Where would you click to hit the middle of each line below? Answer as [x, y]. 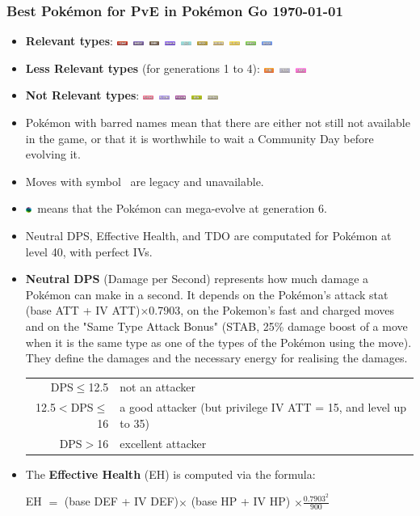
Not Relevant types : [82, 95]
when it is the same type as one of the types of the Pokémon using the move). [218, 342]
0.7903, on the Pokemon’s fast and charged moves [272, 310]
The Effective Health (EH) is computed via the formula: [170, 474]
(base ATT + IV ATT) [83, 310]
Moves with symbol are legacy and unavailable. [145, 181]
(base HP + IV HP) [241, 501]
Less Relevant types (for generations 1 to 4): [143, 68]
